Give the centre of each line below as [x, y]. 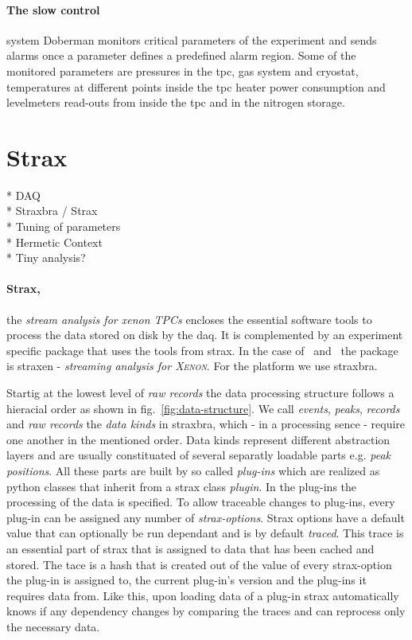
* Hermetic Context [54, 242]
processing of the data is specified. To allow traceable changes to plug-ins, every [201, 502]
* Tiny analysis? [46, 258]
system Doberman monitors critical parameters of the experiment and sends [192, 39]
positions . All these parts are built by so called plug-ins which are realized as [193, 470]
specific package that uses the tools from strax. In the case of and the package [202, 350]
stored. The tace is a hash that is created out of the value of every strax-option [199, 564]
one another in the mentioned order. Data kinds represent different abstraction [198, 439]
